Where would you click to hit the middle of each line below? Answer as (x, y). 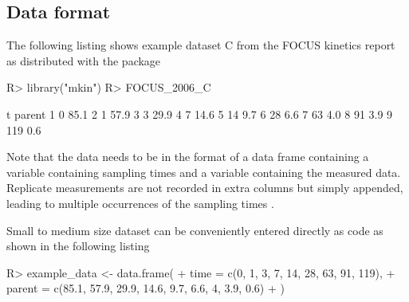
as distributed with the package (84, 60)
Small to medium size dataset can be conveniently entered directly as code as (195, 230)
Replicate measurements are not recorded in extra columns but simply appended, (205, 188)
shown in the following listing (78, 246)
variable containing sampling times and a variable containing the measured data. (204, 172)
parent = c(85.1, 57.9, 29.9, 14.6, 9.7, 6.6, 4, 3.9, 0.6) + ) (146, 288)
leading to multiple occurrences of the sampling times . (140, 203)
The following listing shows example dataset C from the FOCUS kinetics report (201, 45)
